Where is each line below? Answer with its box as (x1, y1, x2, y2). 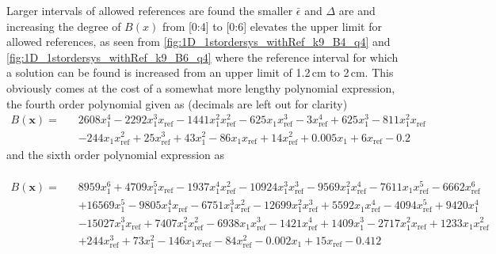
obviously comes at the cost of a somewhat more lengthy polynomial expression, (6, 79, 395, 96)
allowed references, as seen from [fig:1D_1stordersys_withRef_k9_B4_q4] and (6, 33, 391, 50)
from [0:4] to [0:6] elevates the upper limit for (162, 17, 382, 34)
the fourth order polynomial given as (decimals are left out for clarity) (6, 95, 348, 112)
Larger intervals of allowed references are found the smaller (6, 2, 293, 18)
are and (338, 2, 376, 18)
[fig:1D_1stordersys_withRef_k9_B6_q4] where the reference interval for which (6, 48, 399, 65)
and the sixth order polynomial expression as (6, 146, 225, 162)
